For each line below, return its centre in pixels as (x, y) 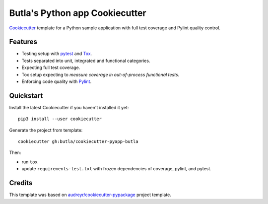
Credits (21, 183)
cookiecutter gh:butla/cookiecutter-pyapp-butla (78, 142)
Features (23, 42)
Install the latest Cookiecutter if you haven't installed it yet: (69, 107)
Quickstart (26, 96)
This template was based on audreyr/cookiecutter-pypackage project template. (90, 195)
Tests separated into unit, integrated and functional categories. (86, 61)
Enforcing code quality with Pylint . (57, 81)
